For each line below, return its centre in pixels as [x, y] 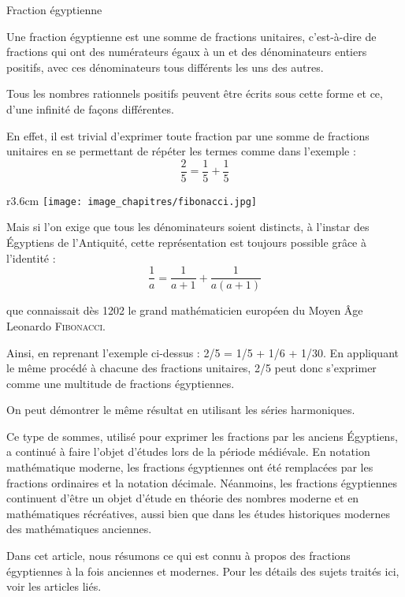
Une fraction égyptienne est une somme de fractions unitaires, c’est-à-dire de [191, 36]
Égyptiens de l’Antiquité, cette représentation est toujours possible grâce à [186, 243]
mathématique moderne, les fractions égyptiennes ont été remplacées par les [190, 467]
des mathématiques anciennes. [79, 529]
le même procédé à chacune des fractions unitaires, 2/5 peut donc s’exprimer [191, 368]
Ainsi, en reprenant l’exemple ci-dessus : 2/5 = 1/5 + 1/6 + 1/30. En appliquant [202, 352]
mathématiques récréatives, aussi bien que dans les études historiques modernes [198, 513]
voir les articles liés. [54, 586]
